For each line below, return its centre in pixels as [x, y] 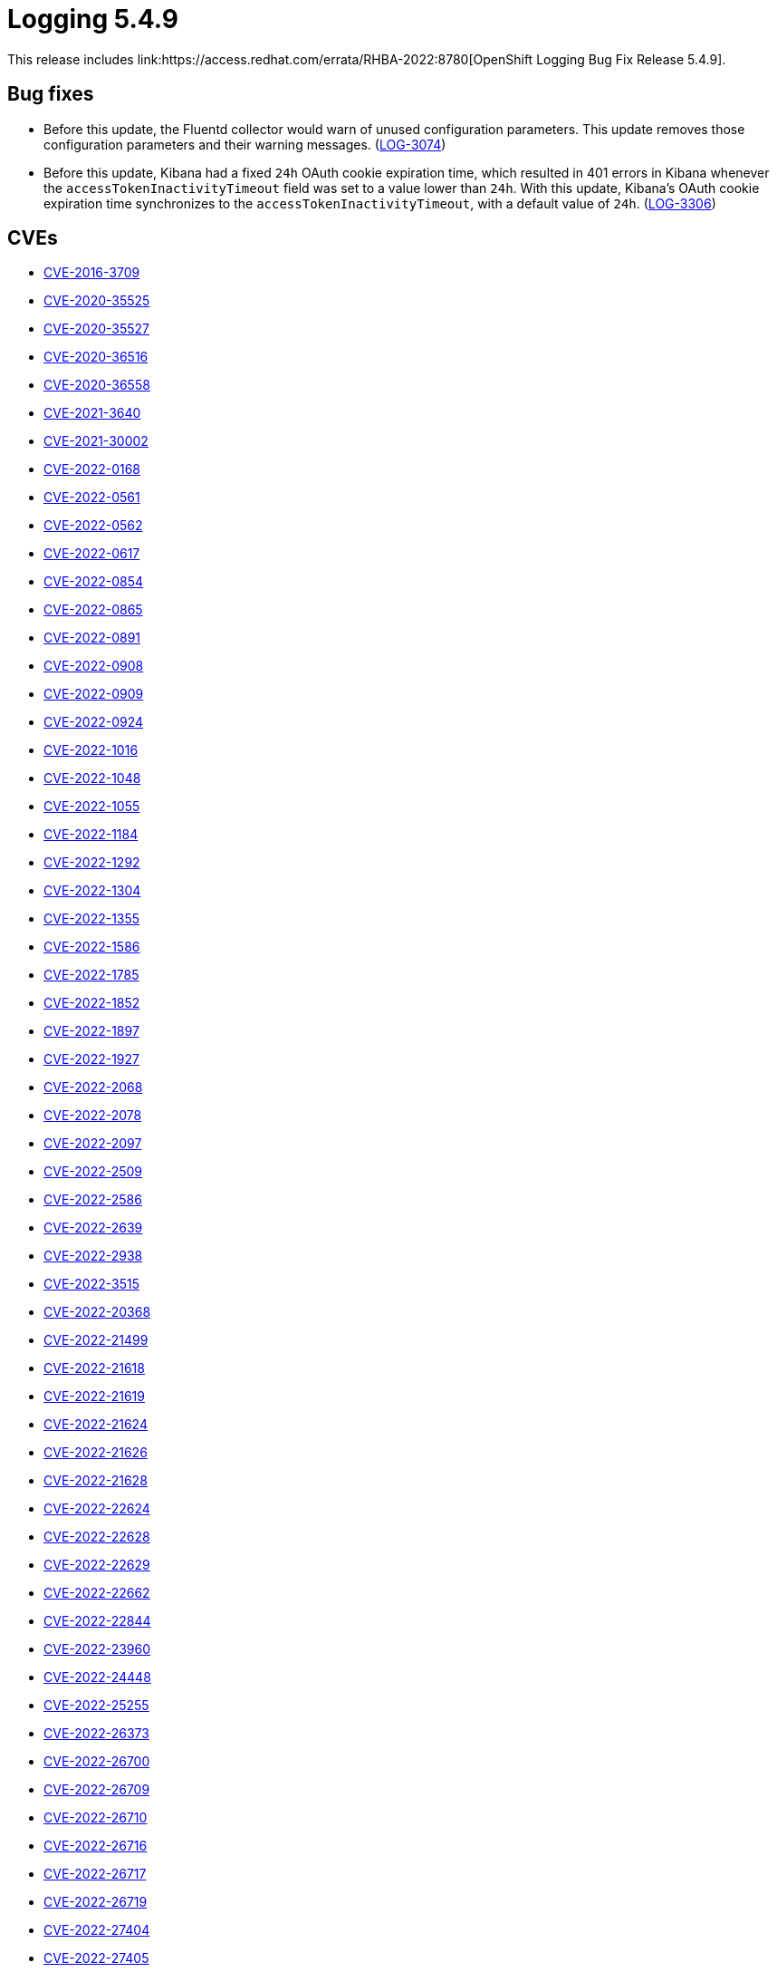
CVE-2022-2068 [93, 1087]
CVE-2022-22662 [97, 1593]
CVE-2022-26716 [96, 1846]
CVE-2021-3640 [92, 413]
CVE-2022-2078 [93, 1116]
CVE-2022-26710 [96, 1818]
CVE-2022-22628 [97, 1537]
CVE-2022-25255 [96, 1706]
